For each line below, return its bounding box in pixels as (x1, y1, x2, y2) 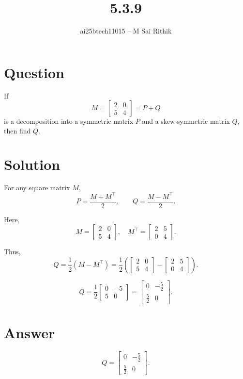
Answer (4, 322, 55, 342)
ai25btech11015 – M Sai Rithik (80, 26, 172, 36)
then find (4, 125, 31, 135)
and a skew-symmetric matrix (142, 116, 230, 126)
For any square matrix (4, 182, 70, 192)
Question (4, 62, 64, 82)
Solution (4, 154, 61, 174)
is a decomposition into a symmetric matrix (4, 116, 134, 126)
